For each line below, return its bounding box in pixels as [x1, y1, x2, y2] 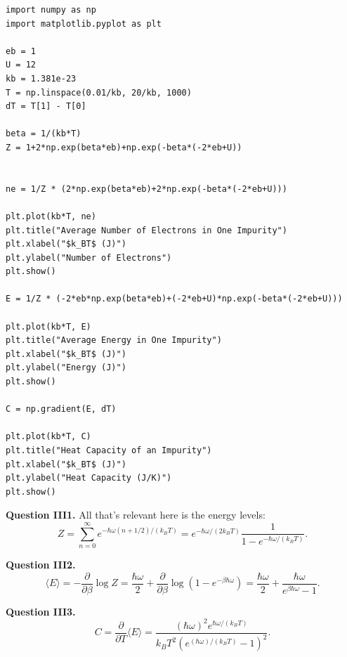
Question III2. [6, 557, 76, 572]
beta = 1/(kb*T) [6, 129, 81, 139]
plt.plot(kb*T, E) [6, 321, 91, 332]
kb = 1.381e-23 [6, 73, 77, 84]
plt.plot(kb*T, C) [6, 431, 91, 442]
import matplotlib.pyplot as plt [6, 18, 162, 29]
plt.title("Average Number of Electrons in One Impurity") [6, 225, 287, 235]
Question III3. [6, 604, 76, 618]
